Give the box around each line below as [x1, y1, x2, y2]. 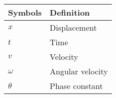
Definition [50, 7, 90, 18]
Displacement [50, 22, 97, 33]
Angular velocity [50, 65, 108, 77]
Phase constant [50, 80, 103, 91]
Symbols [8, 7, 42, 18]
